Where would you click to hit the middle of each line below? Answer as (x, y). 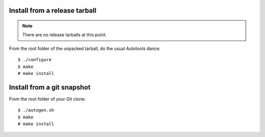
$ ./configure (35, 60)
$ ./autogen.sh (36, 110)
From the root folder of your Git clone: (47, 99)
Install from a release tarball (53, 11)
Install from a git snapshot (50, 87)
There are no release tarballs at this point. (65, 35)
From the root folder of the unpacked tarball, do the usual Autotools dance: (85, 48)
